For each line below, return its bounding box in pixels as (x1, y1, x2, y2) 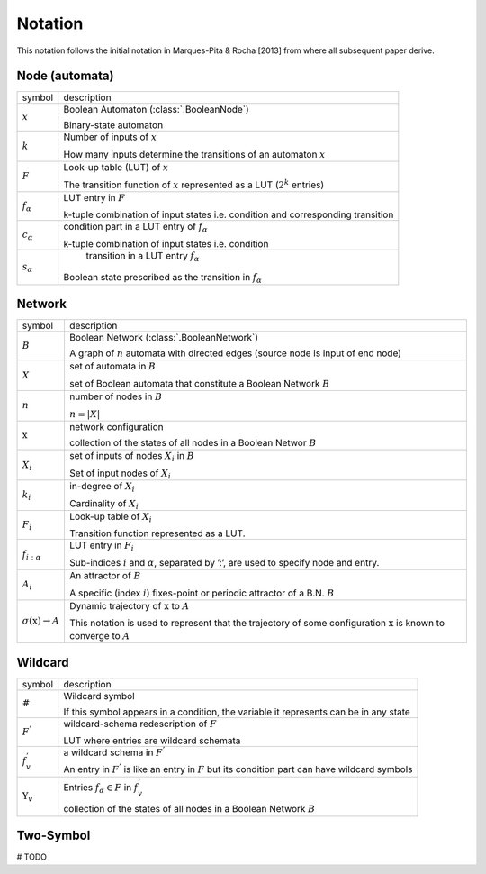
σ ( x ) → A (22, 615, 60, 627)
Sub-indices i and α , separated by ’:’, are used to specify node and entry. (68, 556, 380, 569)
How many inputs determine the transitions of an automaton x (63, 148, 326, 160)
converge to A (68, 629, 130, 642)
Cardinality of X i (68, 496, 139, 511)
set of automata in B (68, 360, 157, 373)
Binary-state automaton (63, 119, 164, 132)
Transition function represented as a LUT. (68, 527, 246, 540)
